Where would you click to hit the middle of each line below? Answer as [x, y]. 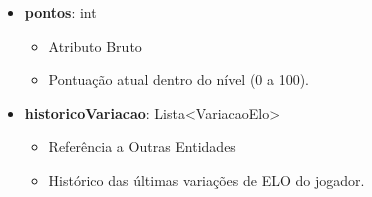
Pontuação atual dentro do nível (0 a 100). [179, 79]
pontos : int [60, 12]
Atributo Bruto [95, 45]
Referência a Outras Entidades [142, 146]
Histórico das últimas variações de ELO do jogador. [206, 179]
